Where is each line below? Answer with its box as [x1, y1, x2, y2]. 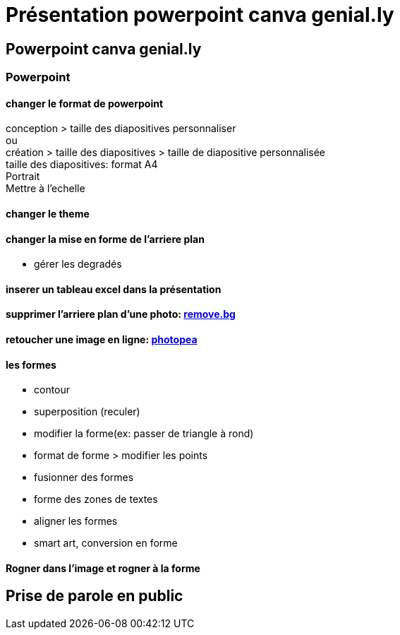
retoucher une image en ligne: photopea [6, 333, 198, 346]
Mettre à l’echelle [6, 182, 85, 195]
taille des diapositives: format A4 [6, 158, 158, 171]
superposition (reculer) [34, 405, 140, 418]
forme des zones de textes [34, 493, 158, 506]
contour [34, 384, 71, 396]
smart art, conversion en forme [34, 537, 178, 550]
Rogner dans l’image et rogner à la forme [6, 562, 200, 574]
